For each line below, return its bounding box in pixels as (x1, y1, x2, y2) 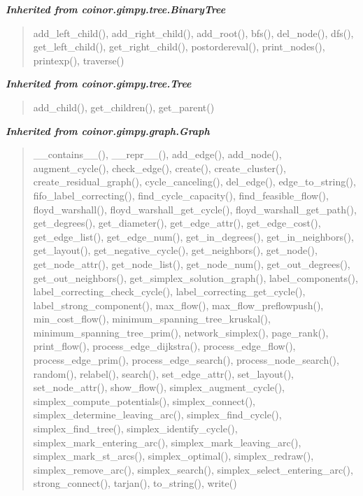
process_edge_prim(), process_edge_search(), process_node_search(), (33, 353, 339, 367)
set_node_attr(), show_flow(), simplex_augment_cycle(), (33, 380, 285, 395)
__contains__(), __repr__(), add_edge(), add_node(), (33, 147, 282, 162)
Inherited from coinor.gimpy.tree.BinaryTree (6, 2, 226, 16)
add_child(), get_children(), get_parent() (33, 99, 215, 114)
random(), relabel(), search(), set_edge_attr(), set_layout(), (33, 366, 294, 381)
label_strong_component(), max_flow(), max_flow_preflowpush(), (33, 297, 324, 312)
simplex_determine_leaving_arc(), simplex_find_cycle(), (33, 407, 282, 422)
